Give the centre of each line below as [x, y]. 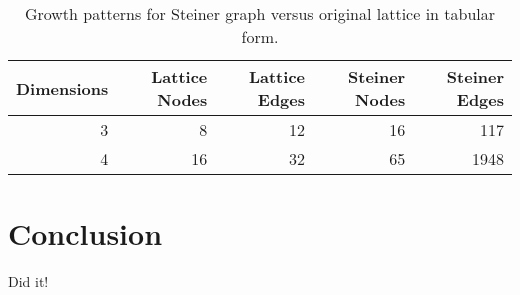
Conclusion [85, 233]
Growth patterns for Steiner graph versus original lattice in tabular [260, 13]
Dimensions [62, 88]
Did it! [28, 281]
